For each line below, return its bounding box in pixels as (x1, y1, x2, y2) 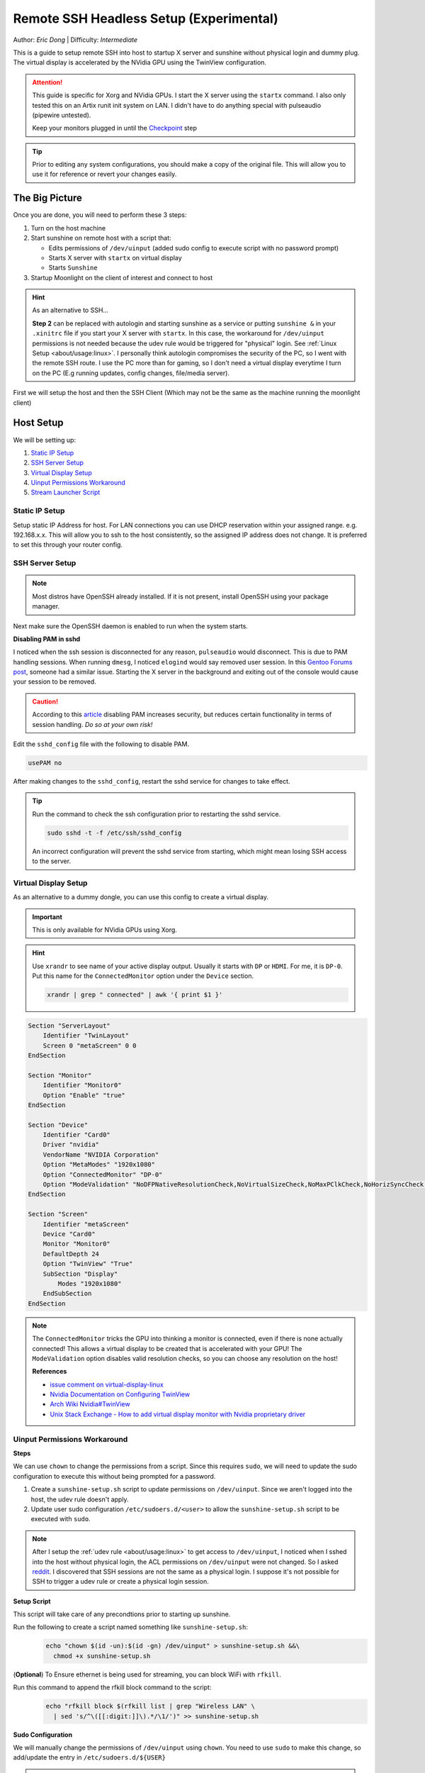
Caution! (32, 697, 59, 706)
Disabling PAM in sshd (13, 635, 81, 643)
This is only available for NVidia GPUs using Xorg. (32, 926, 177, 934)
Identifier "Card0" (42, 1131, 111, 1139)
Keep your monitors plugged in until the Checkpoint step (32, 124, 198, 133)
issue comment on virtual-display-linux (50, 1380, 164, 1389)
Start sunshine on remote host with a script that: (30, 234, 171, 243)
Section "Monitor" (28, 1071, 92, 1079)
